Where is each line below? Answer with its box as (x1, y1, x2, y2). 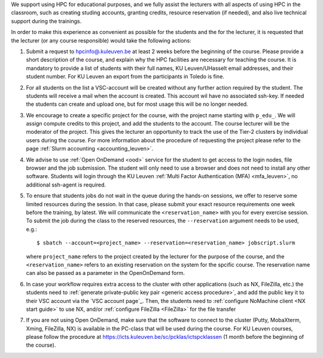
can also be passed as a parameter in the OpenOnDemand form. (26, 270, 185, 277)
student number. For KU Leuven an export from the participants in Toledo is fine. (26, 73, 224, 80)
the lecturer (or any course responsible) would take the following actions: (11, 36, 191, 44)
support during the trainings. (11, 17, 82, 25)
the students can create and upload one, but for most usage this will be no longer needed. (26, 100, 248, 108)
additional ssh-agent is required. (26, 181, 106, 188)
